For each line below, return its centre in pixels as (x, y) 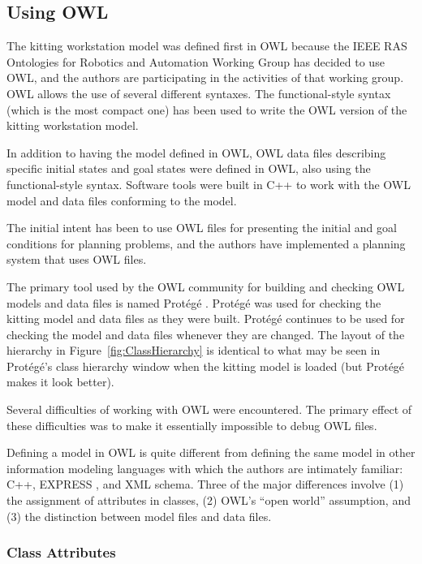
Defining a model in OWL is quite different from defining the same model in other (211, 452)
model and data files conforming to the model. (122, 200)
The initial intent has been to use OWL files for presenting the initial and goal (202, 228)
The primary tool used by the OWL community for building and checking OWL (206, 286)
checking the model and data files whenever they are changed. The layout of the (206, 334)
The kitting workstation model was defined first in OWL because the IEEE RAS (207, 46)
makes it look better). (60, 382)
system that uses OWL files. (77, 259)
